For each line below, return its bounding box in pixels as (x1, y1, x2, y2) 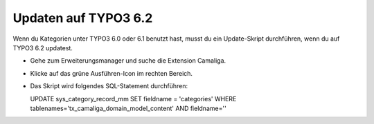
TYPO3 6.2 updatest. (12, 43, 73, 52)
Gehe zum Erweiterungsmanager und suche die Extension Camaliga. (30, 56, 226, 65)
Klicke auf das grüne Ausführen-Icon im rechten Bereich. (30, 69, 193, 77)
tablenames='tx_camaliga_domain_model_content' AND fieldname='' (30, 104, 226, 112)
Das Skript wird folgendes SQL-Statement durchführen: (30, 82, 188, 90)
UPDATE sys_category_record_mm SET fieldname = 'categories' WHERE (30, 94, 237, 103)
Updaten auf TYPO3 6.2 (12, 10, 153, 25)
